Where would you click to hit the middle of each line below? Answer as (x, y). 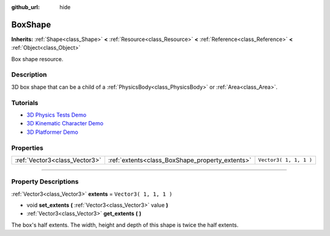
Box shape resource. (37, 59)
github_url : (25, 7)
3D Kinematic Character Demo (65, 124)
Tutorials (25, 103)
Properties (28, 148)
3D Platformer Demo (53, 132)
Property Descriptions (45, 182)
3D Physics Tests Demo (57, 115)
